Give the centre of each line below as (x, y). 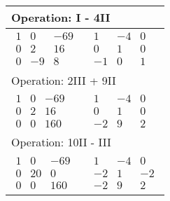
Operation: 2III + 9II (64, 80)
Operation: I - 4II (61, 17)
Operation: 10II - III (61, 142)
